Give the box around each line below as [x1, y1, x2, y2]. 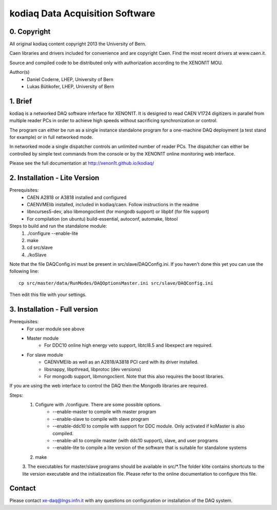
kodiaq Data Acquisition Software [9, 8, 155, 19]
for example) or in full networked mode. [9, 134, 93, 141]
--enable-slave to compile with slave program [52, 416, 149, 422]
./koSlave [27, 251, 47, 258]
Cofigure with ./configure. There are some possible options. [35, 402, 162, 408]
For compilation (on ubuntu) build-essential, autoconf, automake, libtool [27, 215, 178, 222]
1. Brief [9, 96, 32, 105]
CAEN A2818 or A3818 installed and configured [27, 194, 127, 200]
